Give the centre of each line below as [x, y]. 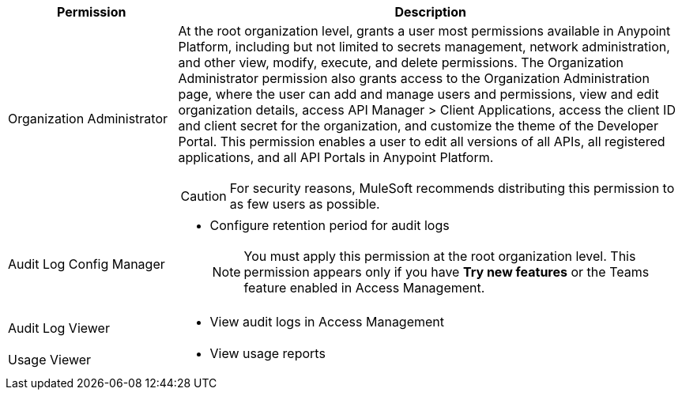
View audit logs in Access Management [327, 322]
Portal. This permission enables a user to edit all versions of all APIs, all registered [422, 141]
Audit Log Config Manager [87, 264]
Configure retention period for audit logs [330, 225]
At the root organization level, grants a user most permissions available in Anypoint [424, 31]
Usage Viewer [50, 360]
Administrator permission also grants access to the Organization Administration [414, 78]
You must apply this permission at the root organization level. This [440, 256]
